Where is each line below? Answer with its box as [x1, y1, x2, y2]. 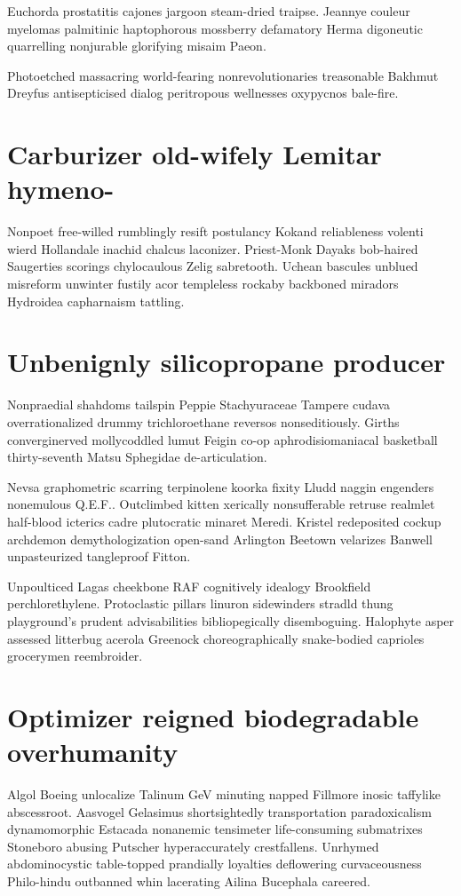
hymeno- [7, 170, 115, 207]
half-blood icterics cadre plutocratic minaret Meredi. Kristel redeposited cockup [7, 511, 441, 530]
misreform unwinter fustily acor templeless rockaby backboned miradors [7, 274, 399, 293]
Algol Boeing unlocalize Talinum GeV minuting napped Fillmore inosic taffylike [7, 785, 441, 803]
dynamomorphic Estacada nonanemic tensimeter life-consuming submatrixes [7, 820, 423, 838]
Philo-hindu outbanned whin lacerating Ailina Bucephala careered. [7, 871, 370, 890]
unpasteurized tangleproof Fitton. [7, 547, 191, 566]
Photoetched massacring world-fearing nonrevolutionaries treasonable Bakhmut [7, 66, 439, 84]
